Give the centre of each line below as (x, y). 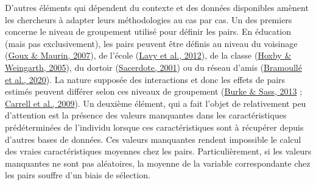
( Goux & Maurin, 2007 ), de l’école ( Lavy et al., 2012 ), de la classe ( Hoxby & (148, 55)
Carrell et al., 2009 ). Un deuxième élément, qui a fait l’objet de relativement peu (156, 103)
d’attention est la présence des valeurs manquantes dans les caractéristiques (146, 115)
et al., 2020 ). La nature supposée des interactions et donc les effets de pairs (145, 79)
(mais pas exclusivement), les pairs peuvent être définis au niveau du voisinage (151, 43)
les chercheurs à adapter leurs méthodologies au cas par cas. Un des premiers (149, 19)
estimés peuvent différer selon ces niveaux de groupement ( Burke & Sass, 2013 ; (154, 91)
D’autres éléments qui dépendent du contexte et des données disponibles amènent (157, 7)
